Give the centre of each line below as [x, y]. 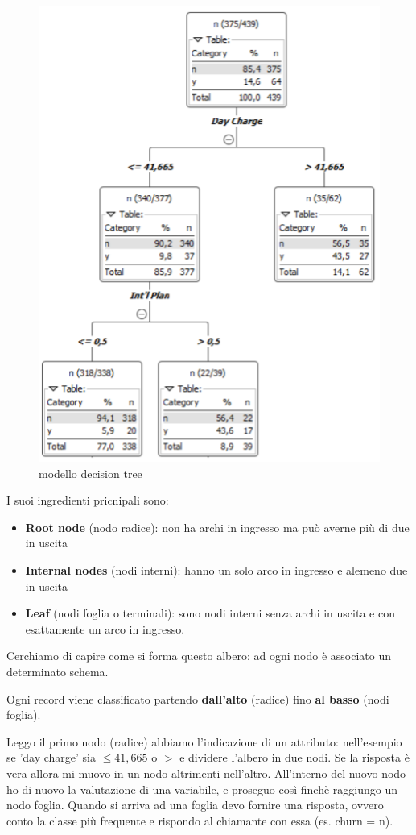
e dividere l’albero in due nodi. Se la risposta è [294, 757]
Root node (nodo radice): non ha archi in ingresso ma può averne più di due [217, 527]
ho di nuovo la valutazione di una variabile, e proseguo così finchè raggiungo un [202, 789]
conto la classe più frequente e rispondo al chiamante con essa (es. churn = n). [200, 820]
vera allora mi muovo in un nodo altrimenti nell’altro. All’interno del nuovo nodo [206, 773]
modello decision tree [91, 473]
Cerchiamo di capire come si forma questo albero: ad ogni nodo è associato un [199, 656]
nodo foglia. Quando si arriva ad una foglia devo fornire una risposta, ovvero [195, 805]
